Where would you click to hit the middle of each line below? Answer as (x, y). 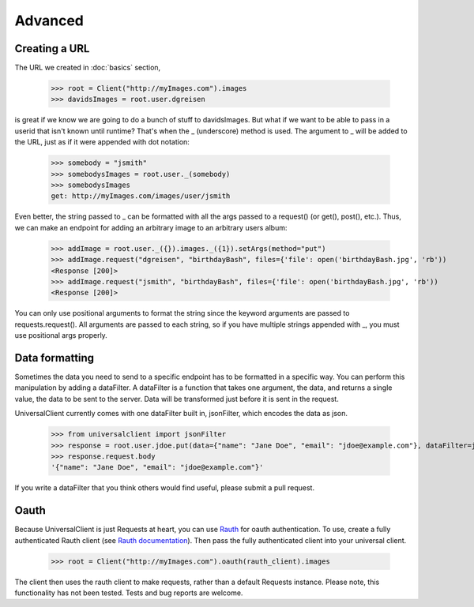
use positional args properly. (61, 335)
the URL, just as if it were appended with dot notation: (102, 142)
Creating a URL (52, 49)
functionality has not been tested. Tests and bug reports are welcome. (129, 593)
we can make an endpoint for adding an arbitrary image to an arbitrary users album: (151, 227)
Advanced (49, 21)
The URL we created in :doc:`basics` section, (88, 68)
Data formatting (55, 358)
